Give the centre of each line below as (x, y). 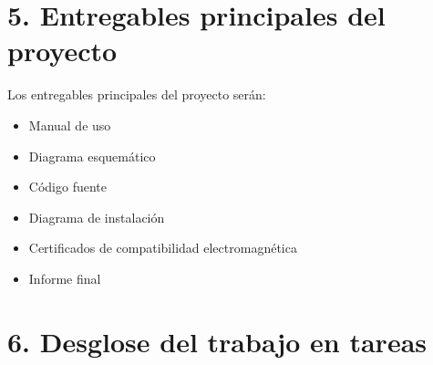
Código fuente (67, 187)
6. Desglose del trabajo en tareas (217, 341)
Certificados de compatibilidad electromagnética (163, 248)
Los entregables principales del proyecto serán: (137, 94)
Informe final (65, 278)
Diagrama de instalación (97, 217)
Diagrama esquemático (92, 156)
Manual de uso (70, 125)
